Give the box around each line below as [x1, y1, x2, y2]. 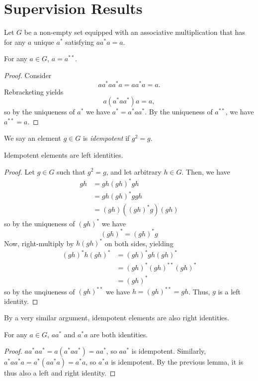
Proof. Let [4, 166, 35, 177]
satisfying [65, 36, 94, 47]
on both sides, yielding [104, 238, 173, 248]
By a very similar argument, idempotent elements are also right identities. [4, 312, 229, 323]
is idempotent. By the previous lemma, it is [111, 357, 244, 367]
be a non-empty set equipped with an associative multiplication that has [24, 27, 245, 37]
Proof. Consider [4, 70, 52, 80]
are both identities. [90, 329, 148, 339]
